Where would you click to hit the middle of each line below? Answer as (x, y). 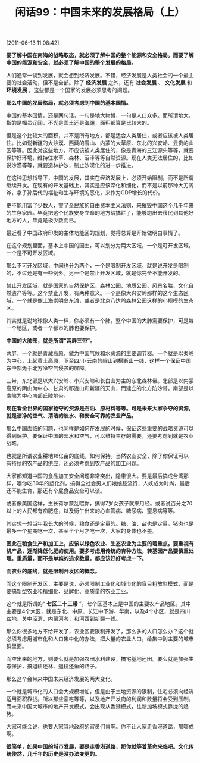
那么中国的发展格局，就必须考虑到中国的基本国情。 (69, 103)
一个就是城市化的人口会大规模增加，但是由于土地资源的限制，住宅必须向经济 (100, 692)
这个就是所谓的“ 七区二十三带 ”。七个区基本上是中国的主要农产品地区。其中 (99, 604)
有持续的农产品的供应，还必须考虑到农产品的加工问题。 (74, 463)
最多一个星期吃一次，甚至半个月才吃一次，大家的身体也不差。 (82, 531)
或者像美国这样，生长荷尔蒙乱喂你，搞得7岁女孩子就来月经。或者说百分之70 (99, 504)
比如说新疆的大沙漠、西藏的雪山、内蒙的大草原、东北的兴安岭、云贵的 (102, 143)
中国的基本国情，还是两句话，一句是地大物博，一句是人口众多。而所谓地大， (100, 115)
